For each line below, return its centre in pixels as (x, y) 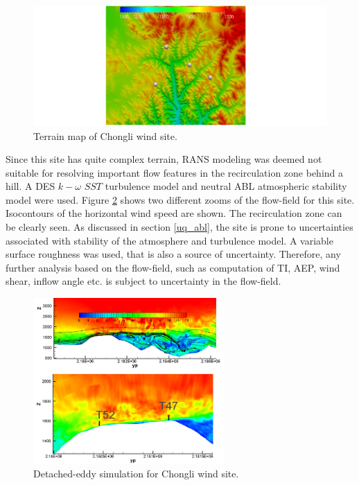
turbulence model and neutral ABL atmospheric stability (226, 186)
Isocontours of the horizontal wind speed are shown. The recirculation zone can (174, 213)
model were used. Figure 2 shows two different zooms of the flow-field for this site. (180, 199)
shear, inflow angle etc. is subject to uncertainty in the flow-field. (143, 281)
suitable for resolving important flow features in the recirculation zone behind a (175, 172)
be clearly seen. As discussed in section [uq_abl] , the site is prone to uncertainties (179, 227)
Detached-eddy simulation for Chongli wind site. (136, 474)
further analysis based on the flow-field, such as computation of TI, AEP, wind (173, 267)
